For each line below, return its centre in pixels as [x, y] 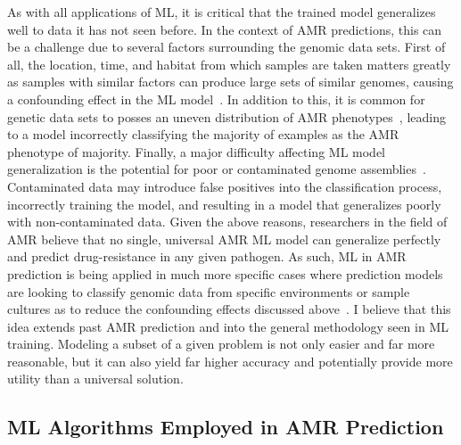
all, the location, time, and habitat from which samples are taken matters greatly [229, 64]
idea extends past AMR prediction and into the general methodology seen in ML [228, 326]
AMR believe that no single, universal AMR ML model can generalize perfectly [224, 239]
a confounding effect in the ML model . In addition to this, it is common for [216, 99]
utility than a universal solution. [95, 379]
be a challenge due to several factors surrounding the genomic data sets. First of [226, 47]
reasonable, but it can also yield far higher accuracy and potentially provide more [230, 361]
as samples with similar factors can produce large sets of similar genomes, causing [230, 82]
